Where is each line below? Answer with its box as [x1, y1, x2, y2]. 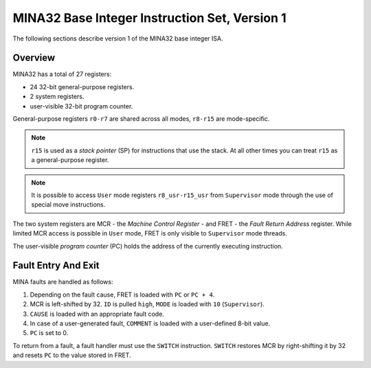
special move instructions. [31, 200, 106, 209]
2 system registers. [30, 93, 85, 101]
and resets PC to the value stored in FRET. [12, 351, 131, 360]
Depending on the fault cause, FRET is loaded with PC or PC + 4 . [30, 290, 215, 299]
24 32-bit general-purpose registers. [30, 82, 135, 91]
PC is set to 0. [30, 329, 69, 337]
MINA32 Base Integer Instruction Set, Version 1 [12, 10, 286, 25]
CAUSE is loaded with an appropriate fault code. [30, 310, 165, 318]
